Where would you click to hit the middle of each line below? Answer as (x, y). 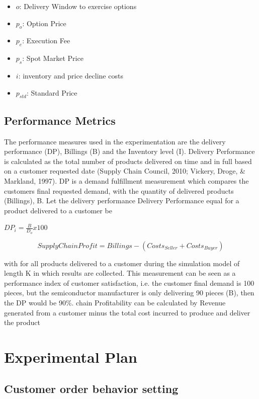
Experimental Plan (71, 356)
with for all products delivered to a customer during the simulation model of (122, 263)
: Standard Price (52, 92)
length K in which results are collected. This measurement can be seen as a (120, 273)
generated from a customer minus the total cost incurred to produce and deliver (127, 312)
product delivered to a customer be (58, 210)
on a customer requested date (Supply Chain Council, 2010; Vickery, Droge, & (125, 171)
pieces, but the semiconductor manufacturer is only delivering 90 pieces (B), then (129, 293)
